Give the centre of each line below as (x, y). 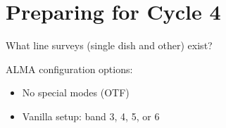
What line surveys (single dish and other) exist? (109, 45)
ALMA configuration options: (69, 69)
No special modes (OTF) (76, 92)
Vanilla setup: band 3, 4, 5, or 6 (91, 116)
